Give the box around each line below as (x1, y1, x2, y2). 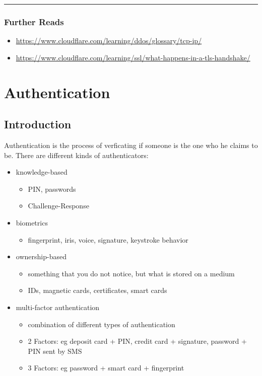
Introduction (4, 116, 72, 132)
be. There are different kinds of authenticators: (4, 149, 149, 160)
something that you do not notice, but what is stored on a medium (28, 268, 235, 278)
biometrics (16, 217, 48, 228)
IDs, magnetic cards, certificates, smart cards (28, 285, 167, 295)
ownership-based (16, 251, 67, 262)
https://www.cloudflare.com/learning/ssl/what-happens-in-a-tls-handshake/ (16, 52, 250, 62)
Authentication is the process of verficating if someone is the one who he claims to (4, 139, 258, 150)
